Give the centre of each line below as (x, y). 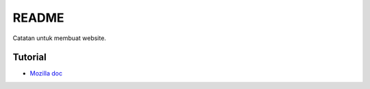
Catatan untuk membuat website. (59, 38)
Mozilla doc (46, 73)
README (38, 18)
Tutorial (30, 57)
